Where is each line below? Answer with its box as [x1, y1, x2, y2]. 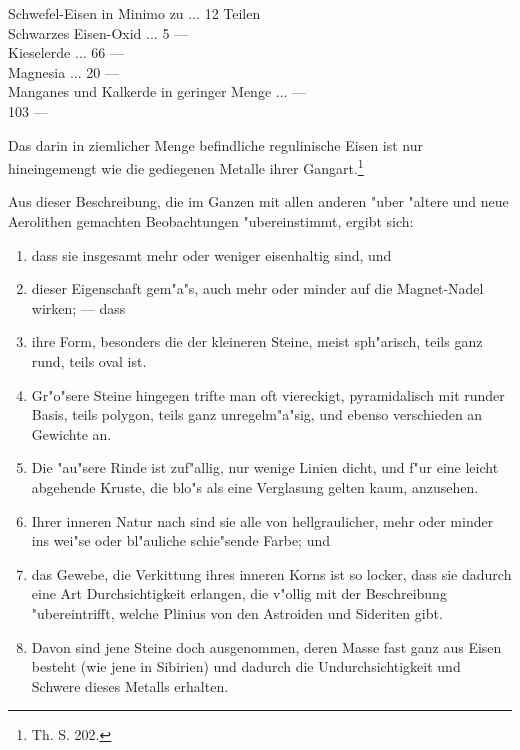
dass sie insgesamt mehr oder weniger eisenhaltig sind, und [31, 244, 392, 265]
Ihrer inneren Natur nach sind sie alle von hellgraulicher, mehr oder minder [31, 510, 494, 531]
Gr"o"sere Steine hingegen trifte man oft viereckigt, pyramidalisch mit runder [31, 384, 505, 405]
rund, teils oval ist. [31, 350, 147, 371]
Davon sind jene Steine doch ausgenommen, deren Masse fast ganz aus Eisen [31, 636, 502, 657]
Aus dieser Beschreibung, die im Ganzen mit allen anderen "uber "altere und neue [8, 191, 509, 212]
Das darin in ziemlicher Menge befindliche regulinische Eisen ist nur [8, 134, 424, 155]
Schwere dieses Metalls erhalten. [31, 675, 229, 696]
